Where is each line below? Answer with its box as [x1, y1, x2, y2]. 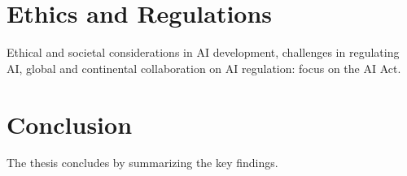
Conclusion [7, 107, 133, 140]
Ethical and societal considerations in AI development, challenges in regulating [7, 44, 400, 61]
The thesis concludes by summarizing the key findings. [7, 154, 278, 171]
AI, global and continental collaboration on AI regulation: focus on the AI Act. [7, 59, 401, 76]
